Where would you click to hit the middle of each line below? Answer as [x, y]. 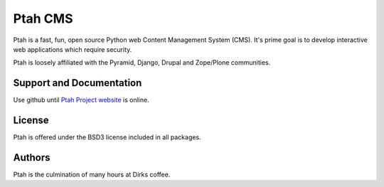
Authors [32, 157]
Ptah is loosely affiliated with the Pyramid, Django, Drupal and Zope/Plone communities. [142, 63]
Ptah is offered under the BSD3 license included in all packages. [107, 137]
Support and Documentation [78, 83]
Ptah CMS [43, 18]
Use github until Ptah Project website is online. [81, 100]
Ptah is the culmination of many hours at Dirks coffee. [92, 175]
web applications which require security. [73, 49]
